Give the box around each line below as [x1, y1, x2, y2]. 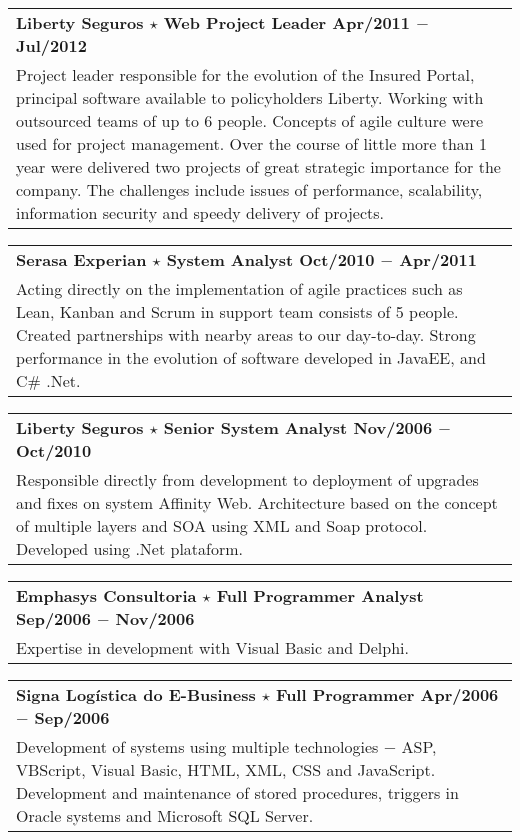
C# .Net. [16, 369, 81, 392]
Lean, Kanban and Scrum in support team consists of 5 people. [16, 300, 459, 323]
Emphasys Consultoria [16, 584, 197, 607]
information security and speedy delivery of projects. [16, 201, 385, 224]
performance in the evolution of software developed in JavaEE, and [16, 346, 486, 369]
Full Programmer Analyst [216, 584, 424, 607]
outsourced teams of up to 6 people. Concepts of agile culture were [16, 109, 484, 132]
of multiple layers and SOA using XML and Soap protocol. [16, 514, 428, 537]
